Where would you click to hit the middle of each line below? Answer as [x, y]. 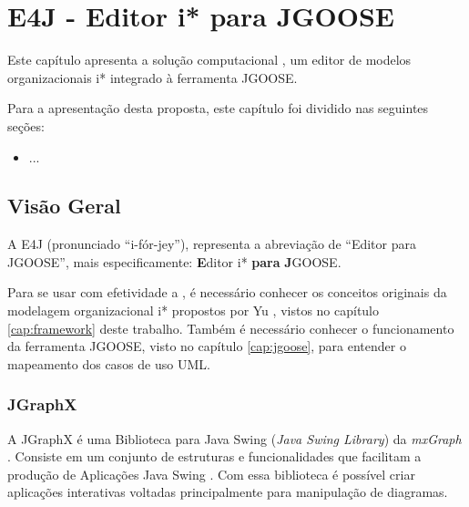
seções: [26, 125]
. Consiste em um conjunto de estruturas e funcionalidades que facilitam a [214, 456]
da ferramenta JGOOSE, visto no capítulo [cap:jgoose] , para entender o [207, 346]
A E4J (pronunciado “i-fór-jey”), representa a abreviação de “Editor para [212, 244]
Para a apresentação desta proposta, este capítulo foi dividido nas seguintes [218, 108]
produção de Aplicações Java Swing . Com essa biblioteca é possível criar [211, 474]
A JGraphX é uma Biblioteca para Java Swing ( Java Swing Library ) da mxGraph [234, 438]
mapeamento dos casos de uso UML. [109, 363]
